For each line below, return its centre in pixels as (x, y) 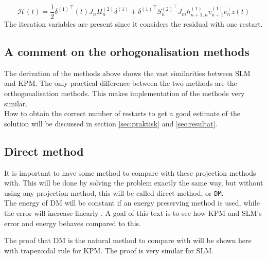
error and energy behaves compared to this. (73, 223)
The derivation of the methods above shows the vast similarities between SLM (127, 73)
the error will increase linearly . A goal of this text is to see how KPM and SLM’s (133, 213)
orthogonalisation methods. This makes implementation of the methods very (124, 93)
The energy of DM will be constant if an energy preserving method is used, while (132, 203)
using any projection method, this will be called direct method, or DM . (114, 192)
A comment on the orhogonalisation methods (127, 52)
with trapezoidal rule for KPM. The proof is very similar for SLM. (109, 250)
